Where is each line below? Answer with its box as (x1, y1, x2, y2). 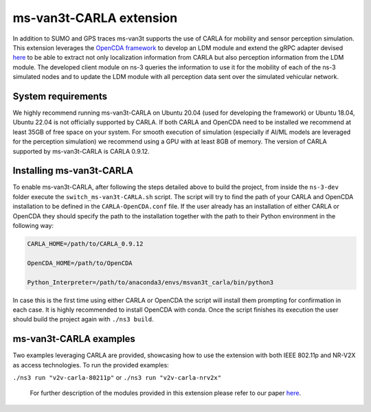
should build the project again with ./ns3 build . (12, 315, 154, 323)
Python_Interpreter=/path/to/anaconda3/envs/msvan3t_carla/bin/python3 (27, 278, 274, 286)
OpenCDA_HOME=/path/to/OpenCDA (27, 259, 133, 267)
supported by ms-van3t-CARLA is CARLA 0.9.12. (12, 147, 150, 155)
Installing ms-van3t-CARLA (12, 165, 134, 176)
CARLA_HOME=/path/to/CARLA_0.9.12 (27, 240, 144, 248)
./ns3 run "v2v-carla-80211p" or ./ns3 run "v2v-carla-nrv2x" (12, 374, 222, 382)
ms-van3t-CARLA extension (12, 10, 178, 25)
